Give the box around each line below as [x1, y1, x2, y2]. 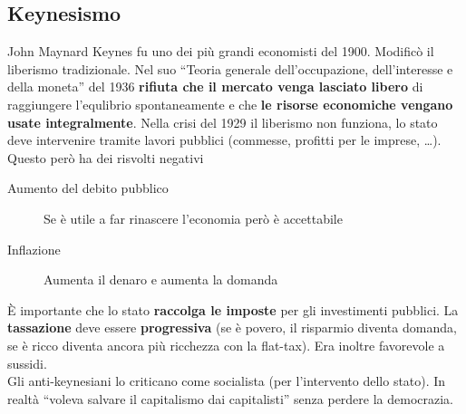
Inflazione [7, 239, 61, 258]
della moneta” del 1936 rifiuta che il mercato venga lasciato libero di [7, 77, 423, 96]
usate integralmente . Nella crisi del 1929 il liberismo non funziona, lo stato [7, 112, 438, 131]
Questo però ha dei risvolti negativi [7, 148, 204, 167]
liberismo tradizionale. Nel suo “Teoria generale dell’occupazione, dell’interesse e [7, 59, 453, 78]
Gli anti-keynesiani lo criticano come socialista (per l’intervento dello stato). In [7, 371, 446, 390]
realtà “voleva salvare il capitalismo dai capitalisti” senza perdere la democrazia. [7, 389, 454, 408]
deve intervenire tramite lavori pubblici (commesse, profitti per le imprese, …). [7, 130, 442, 149]
